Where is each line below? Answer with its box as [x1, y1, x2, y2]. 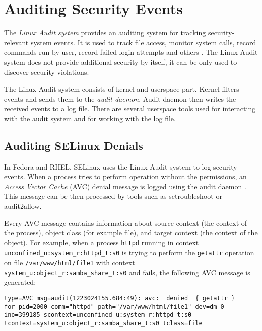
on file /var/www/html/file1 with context [4, 257, 135, 268]
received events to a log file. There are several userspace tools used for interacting [4, 103, 256, 114]
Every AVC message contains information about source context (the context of [4, 217, 247, 228]
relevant [4, 37, 29, 47]
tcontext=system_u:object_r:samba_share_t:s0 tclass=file [4, 320, 203, 327]
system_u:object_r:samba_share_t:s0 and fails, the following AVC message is [4, 267, 250, 277]
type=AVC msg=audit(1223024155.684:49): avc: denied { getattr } [4, 295, 235, 302]
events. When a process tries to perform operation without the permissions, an [4, 171, 247, 182]
